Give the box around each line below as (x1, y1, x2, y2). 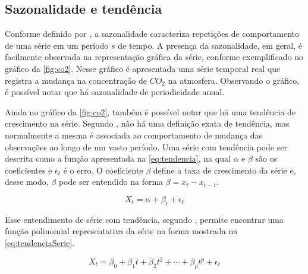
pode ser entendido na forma (58, 175, 164, 188)
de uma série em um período (5, 39, 109, 51)
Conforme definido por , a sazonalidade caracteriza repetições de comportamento (5, 27, 300, 40)
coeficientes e (5, 163, 52, 176)
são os (255, 152, 278, 165)
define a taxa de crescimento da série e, (153, 163, 296, 176)
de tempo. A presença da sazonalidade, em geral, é (118, 39, 303, 51)
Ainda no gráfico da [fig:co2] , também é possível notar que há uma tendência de (5, 105, 296, 118)
